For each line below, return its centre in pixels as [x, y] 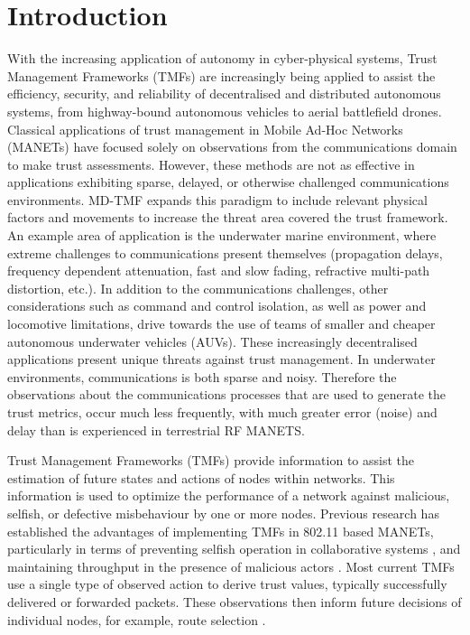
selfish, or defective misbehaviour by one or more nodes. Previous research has [223, 513]
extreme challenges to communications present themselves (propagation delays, [225, 252]
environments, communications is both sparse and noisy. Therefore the [202, 376]
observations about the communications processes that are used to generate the [226, 394]
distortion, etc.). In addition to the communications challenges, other [198, 288]
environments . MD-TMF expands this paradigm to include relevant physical [217, 199]
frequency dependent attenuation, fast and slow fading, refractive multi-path [219, 271]
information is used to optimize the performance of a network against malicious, [229, 495]
